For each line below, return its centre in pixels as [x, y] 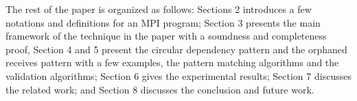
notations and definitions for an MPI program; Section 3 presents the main [163, 22]
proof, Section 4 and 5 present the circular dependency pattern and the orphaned [176, 49]
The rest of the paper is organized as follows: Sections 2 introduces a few [159, 9]
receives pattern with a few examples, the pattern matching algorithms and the [172, 62]
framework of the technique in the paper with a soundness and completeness [166, 36]
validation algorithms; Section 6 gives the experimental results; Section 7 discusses [178, 75]
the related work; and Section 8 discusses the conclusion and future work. [160, 89]
